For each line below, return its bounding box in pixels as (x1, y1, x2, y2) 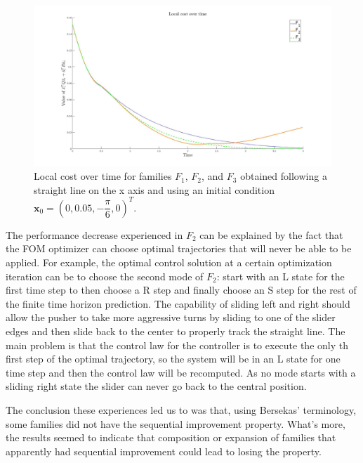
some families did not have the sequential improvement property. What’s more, (6, 416, 345, 431)
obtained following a (240, 169, 327, 183)
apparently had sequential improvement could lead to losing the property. (6, 443, 322, 458)
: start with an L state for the (216, 268, 345, 283)
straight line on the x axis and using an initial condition (34, 182, 275, 197)
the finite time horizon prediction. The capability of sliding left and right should (6, 296, 350, 311)
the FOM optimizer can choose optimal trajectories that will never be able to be (6, 241, 352, 256)
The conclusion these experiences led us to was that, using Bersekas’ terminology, (6, 402, 357, 417)
